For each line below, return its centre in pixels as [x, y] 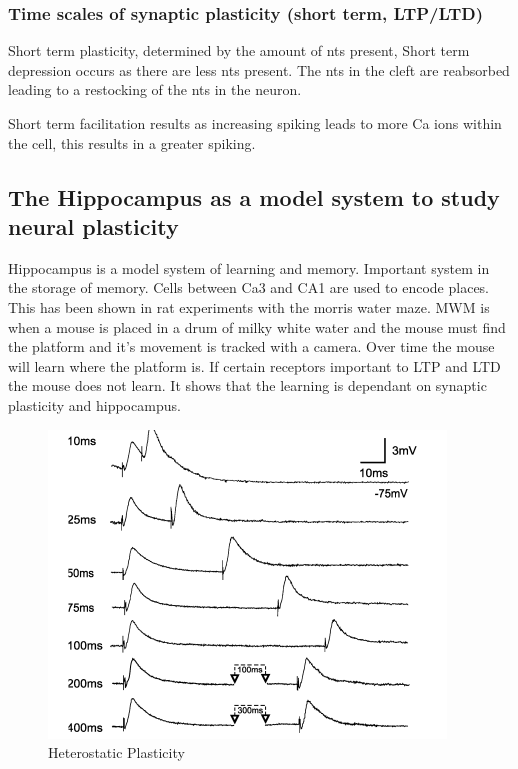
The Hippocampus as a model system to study [254, 196]
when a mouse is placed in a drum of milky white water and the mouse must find [257, 326]
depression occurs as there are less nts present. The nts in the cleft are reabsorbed [259, 69]
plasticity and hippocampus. [94, 404]
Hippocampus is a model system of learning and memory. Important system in [249, 267]
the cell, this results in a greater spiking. [132, 142]
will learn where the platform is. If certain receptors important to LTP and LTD [254, 365]
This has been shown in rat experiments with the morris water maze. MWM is [249, 306]
